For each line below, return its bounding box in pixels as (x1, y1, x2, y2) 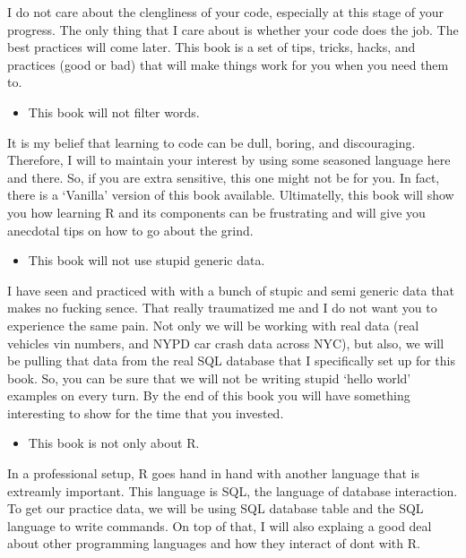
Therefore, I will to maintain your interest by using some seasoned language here (7, 150, 451, 169)
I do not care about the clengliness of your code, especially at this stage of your (7, 3, 444, 21)
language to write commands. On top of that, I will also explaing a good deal (7, 516, 432, 535)
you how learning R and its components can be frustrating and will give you (7, 202, 426, 221)
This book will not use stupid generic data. (28, 251, 265, 270)
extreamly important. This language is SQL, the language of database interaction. (7, 481, 458, 500)
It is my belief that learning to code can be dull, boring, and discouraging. (7, 133, 416, 151)
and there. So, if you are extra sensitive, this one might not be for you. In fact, (7, 167, 440, 186)
